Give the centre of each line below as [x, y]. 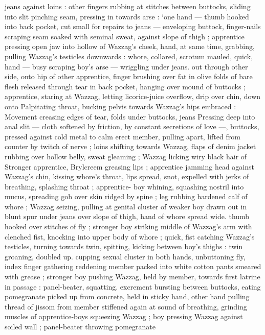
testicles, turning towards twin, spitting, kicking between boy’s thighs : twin [124, 246]
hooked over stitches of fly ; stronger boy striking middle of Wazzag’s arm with [128, 226]
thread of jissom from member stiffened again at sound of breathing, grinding [126, 306]
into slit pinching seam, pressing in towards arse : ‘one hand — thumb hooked [127, 16]
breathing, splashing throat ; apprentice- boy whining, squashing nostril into [124, 186]
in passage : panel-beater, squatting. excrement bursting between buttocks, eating [133, 286]
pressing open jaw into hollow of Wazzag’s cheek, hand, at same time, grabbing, [130, 46]
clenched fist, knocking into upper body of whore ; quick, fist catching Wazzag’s [130, 236]
